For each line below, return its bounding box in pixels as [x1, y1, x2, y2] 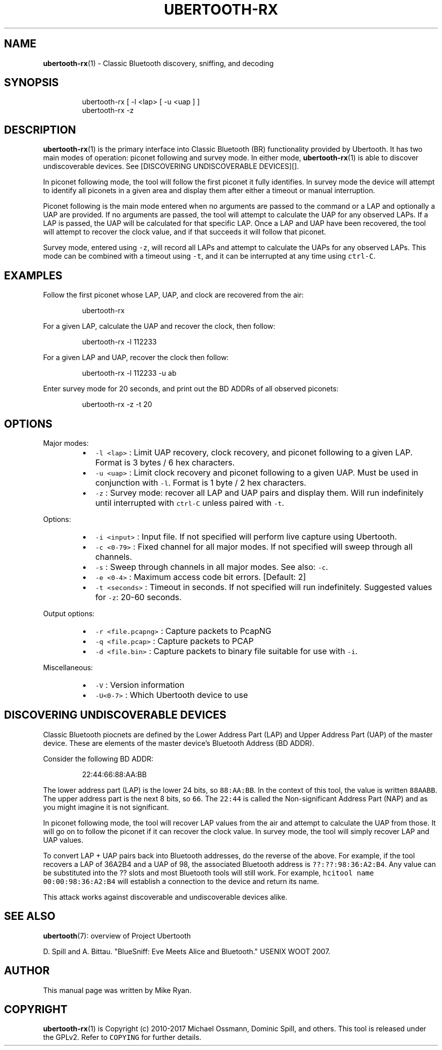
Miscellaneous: [43, 663, 93, 672]
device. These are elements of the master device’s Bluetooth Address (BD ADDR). [43, 738, 314, 747]
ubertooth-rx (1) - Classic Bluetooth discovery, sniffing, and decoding [43, 59, 274, 68]
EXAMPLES [4, 269, 63, 282]
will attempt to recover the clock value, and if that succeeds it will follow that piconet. [43, 227, 326, 237]
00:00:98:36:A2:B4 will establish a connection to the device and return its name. [43, 877, 319, 886]
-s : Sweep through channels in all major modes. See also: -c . [95, 561, 328, 572]
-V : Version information [95, 679, 185, 690]
